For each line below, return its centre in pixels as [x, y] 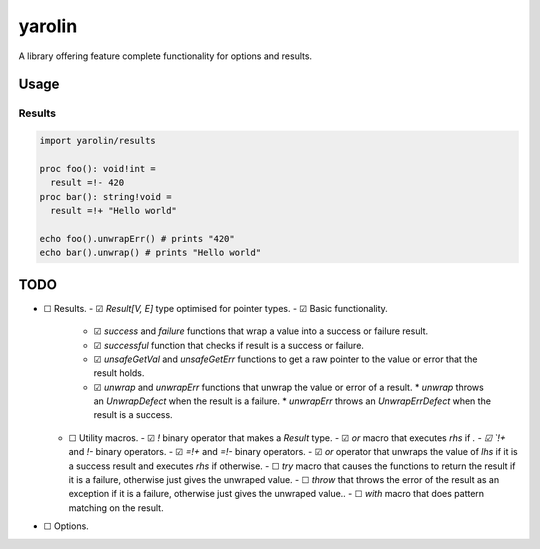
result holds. [119, 373]
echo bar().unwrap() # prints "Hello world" [150, 253]
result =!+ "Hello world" [113, 211]
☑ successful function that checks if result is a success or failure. [229, 345]
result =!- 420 [87, 183]
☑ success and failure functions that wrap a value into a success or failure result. [261, 331]
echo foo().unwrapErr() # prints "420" [137, 238]
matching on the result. [116, 507]
